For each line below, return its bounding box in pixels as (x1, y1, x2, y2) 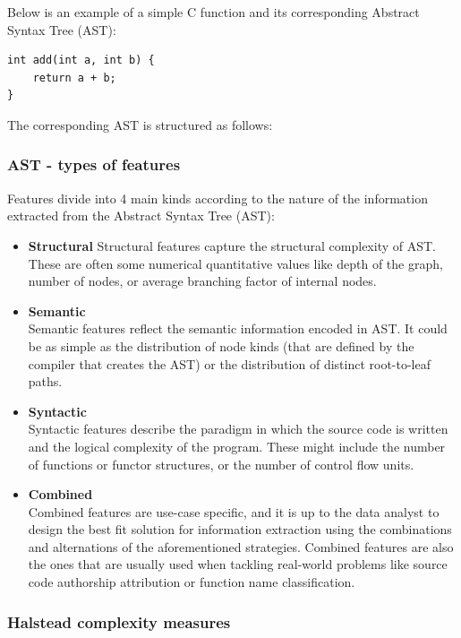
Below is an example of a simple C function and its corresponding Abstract (7, 3, 420, 21)
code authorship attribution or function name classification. (28, 573, 355, 591)
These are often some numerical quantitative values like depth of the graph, (28, 254, 443, 272)
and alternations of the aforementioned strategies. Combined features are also (28, 537, 454, 556)
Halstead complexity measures (7, 610, 231, 633)
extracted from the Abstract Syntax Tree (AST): (7, 206, 275, 225)
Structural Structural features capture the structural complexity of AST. (28, 236, 436, 254)
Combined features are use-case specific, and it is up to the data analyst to (28, 502, 440, 521)
